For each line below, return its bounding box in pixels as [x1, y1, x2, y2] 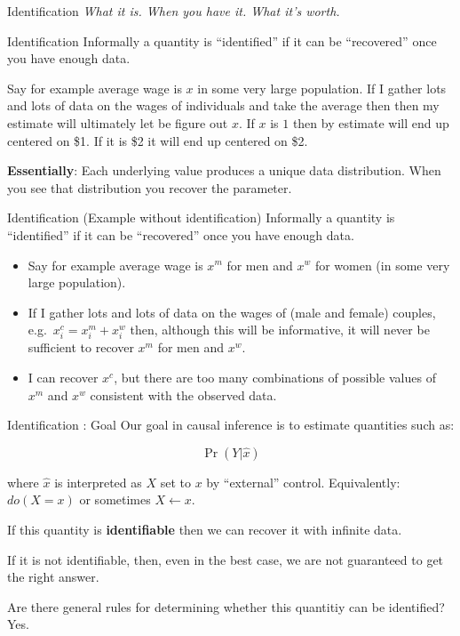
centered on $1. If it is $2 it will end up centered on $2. [7, 131, 308, 149]
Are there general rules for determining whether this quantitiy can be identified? [7, 597, 445, 616]
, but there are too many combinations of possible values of [114, 368, 436, 387]
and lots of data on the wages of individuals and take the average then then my [7, 96, 440, 115]
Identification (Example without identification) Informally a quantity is [7, 208, 395, 227]
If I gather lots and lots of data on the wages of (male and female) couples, [28, 302, 436, 321]
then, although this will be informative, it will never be [130, 320, 430, 339]
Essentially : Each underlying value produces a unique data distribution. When [7, 161, 441, 180]
